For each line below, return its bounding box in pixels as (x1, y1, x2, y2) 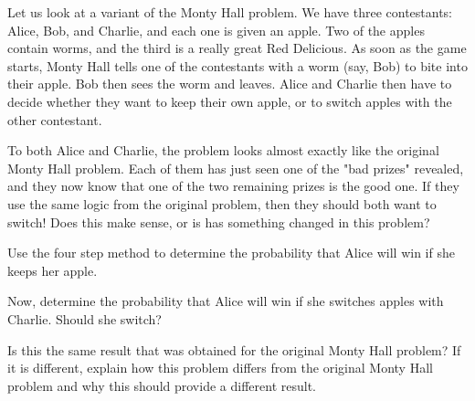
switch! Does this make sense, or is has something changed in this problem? (7, 212, 430, 231)
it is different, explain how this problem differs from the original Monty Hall (7, 358, 433, 377)
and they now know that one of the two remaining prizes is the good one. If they (7, 176, 459, 195)
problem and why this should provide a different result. (7, 375, 316, 395)
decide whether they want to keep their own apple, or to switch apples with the (7, 91, 452, 111)
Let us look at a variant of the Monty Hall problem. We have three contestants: (7, 3, 453, 21)
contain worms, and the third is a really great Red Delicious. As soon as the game (7, 38, 467, 58)
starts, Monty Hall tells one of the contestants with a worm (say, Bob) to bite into (7, 56, 468, 75)
